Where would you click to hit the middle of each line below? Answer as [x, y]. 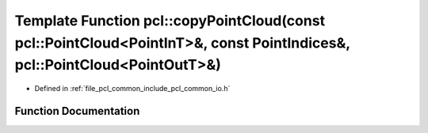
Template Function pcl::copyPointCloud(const [170, 21]
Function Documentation [77, 111]
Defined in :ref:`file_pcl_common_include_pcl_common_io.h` [132, 89]
